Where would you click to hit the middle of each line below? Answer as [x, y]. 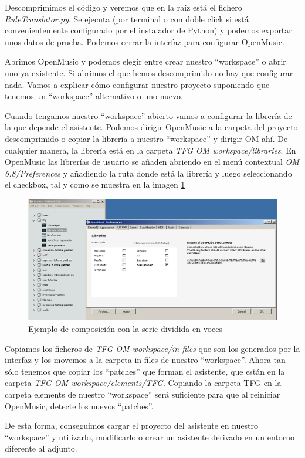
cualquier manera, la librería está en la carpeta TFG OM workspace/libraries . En [150, 150]
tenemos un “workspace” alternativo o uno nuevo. [94, 96]
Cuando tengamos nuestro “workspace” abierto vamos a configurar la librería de [148, 115]
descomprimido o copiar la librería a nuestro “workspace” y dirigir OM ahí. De [146, 138]
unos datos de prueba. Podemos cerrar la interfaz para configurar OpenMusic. [145, 41]
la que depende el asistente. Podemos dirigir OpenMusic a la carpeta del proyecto [151, 127]
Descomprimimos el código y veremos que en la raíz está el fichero [123, 7]
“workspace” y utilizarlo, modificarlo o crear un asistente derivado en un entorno [150, 437]
